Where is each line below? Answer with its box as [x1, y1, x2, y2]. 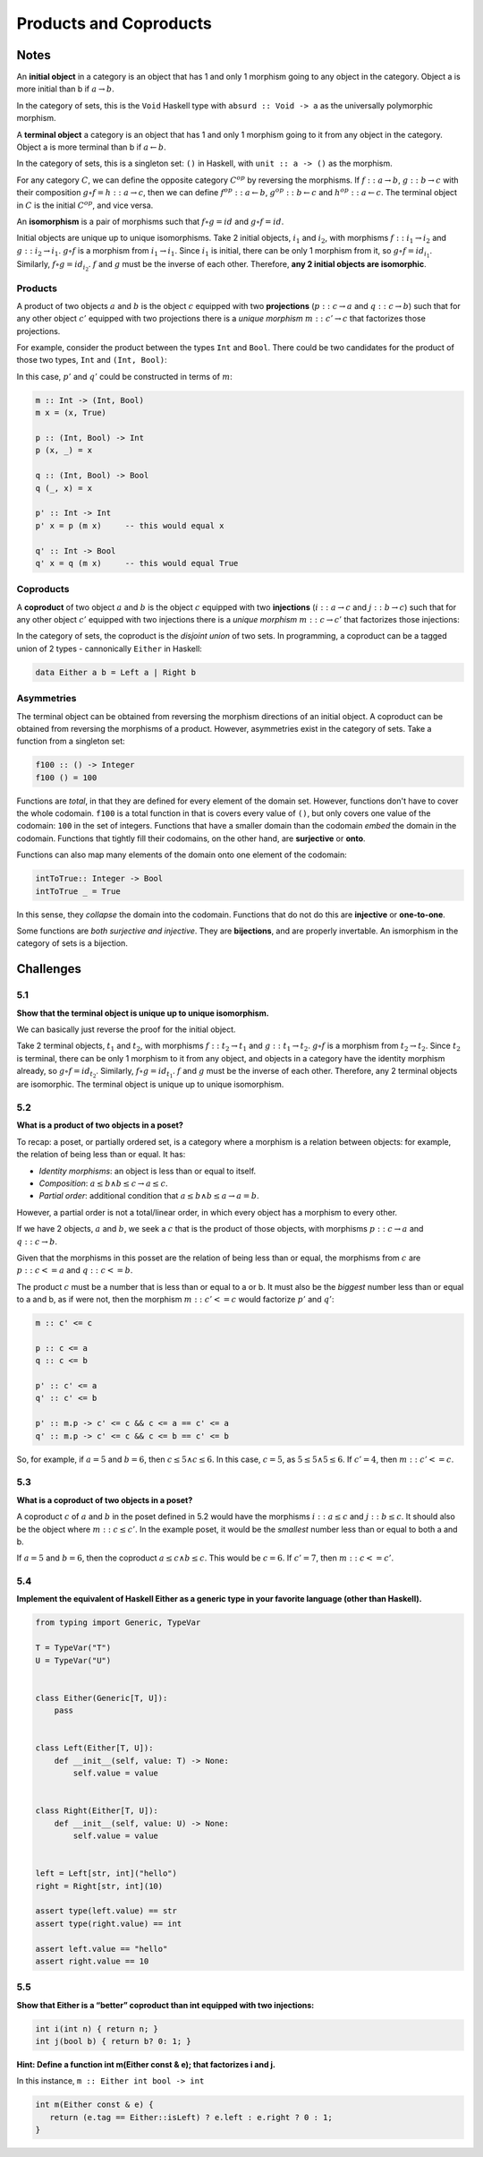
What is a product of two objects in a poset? [16, 1120, 183, 1130]
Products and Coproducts [16, 13, 212, 33]
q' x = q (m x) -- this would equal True [35, 558, 239, 568]
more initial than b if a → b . [16, 83, 115, 94]
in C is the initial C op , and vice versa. [16, 198, 154, 211]
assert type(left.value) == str [35, 1906, 178, 1916]
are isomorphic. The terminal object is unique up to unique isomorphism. [16, 1079, 284, 1090]
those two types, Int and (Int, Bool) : [16, 355, 167, 365]
